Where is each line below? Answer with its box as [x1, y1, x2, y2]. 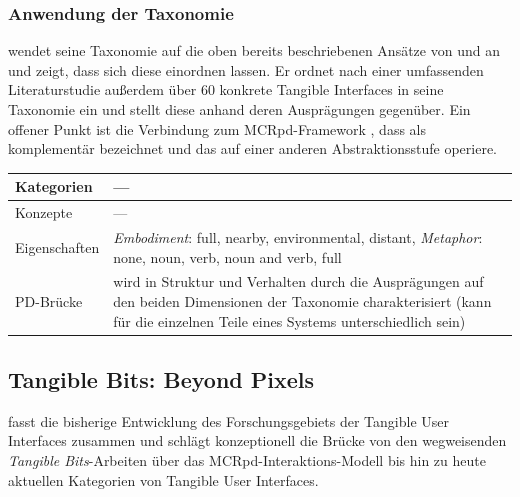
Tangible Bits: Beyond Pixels [8, 364, 315, 395]
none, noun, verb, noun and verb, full [113, 246, 342, 267]
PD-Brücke [15, 291, 83, 311]
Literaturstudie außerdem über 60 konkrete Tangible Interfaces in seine [8, 79, 444, 100]
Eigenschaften [15, 236, 100, 257]
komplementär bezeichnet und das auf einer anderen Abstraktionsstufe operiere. [8, 138, 498, 159]
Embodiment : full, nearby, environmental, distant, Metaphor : [113, 226, 483, 247]
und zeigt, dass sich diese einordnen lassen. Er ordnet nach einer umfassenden [8, 59, 484, 80]
